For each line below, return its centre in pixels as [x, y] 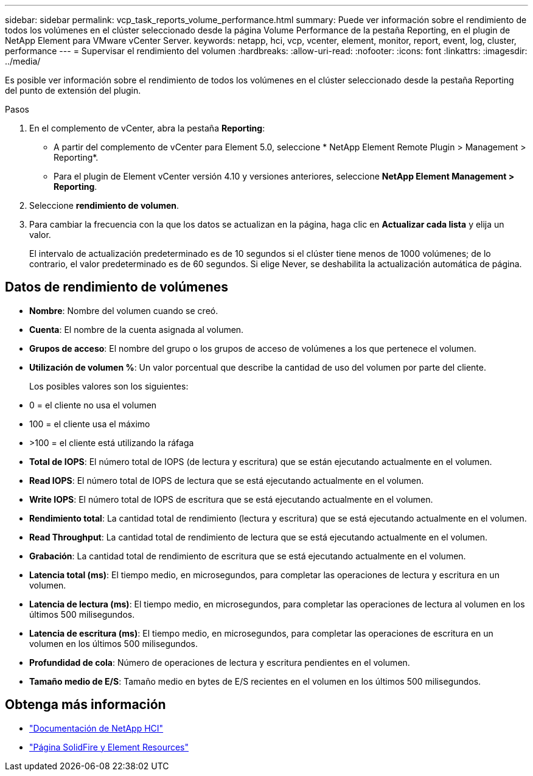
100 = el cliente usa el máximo [90, 424]
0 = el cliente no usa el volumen [93, 405]
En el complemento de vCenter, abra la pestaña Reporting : [147, 128]
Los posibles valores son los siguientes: [109, 386]
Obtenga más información [85, 705]
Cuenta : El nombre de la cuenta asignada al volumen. [137, 329]
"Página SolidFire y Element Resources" [109, 747]
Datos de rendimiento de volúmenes [117, 287]
